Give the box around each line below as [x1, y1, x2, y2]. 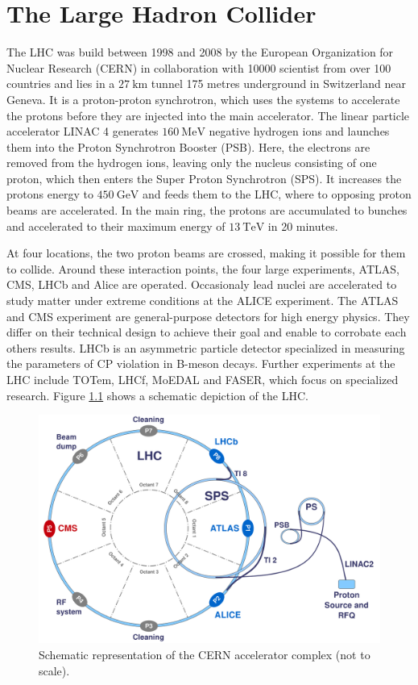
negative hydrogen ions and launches [209, 123, 390, 140]
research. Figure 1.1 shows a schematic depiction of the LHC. [6, 386, 308, 403]
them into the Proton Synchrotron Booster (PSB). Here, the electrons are [6, 138, 370, 155]
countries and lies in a [6, 75, 115, 92]
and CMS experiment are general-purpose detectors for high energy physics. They [6, 307, 410, 324]
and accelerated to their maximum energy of [6, 217, 226, 234]
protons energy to [6, 186, 93, 203]
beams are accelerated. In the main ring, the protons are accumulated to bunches [6, 202, 408, 219]
